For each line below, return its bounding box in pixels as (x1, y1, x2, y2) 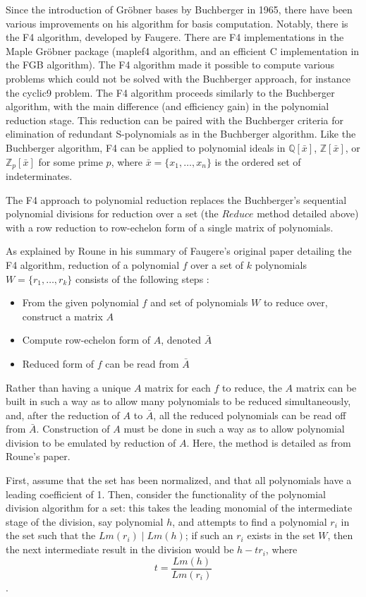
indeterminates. (6, 168, 73, 183)
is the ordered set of (214, 154, 301, 169)
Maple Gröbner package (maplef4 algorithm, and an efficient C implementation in (6, 43, 360, 58)
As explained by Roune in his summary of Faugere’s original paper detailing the (6, 243, 352, 258)
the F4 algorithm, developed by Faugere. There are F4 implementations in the (6, 30, 344, 44)
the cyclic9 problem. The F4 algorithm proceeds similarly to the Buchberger (6, 85, 335, 99)
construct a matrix (22, 308, 103, 323)
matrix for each (145, 380, 211, 394)
